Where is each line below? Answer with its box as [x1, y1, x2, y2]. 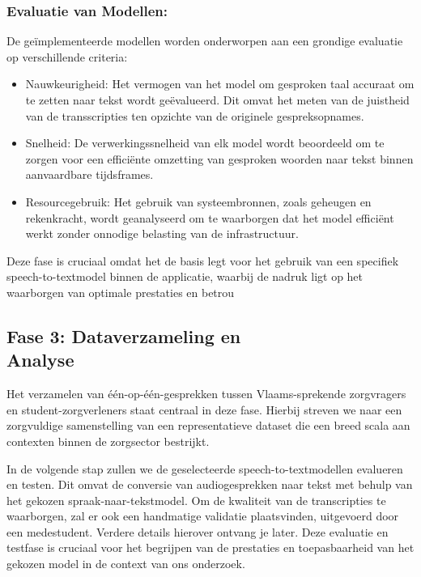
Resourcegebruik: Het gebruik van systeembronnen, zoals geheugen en [25, 193, 372, 210]
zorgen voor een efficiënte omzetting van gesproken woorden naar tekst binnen [25, 150, 414, 167]
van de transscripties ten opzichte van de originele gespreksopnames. [25, 107, 364, 124]
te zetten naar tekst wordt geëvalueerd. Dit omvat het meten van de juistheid [25, 91, 410, 108]
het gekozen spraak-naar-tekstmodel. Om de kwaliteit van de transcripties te [6, 491, 386, 508]
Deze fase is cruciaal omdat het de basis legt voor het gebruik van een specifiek [6, 252, 399, 269]
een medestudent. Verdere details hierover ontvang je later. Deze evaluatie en [6, 523, 389, 540]
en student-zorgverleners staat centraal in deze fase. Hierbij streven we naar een [6, 401, 402, 418]
